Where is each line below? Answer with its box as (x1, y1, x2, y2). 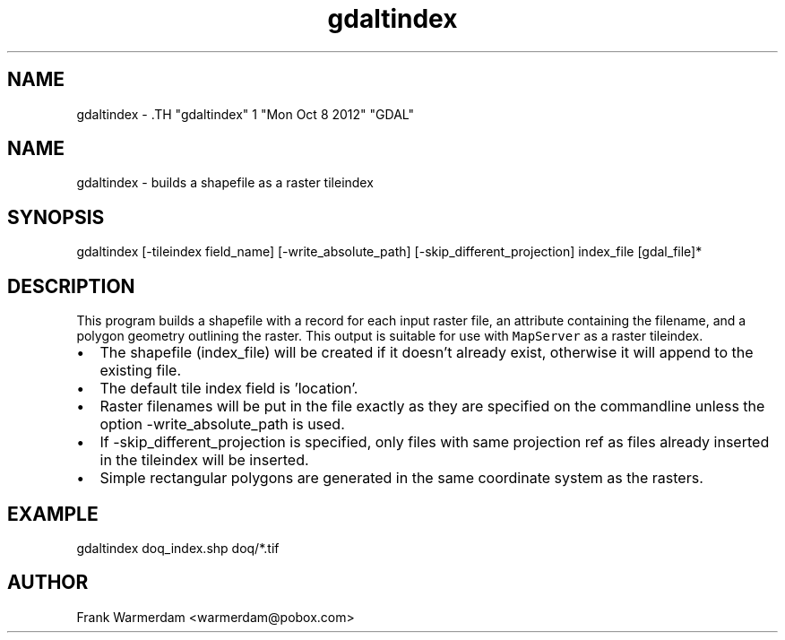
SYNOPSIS (7, 205, 105, 229)
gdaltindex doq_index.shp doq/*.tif (76, 540, 280, 556)
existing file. (99, 361, 182, 380)
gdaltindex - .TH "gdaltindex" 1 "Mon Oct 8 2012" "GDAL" (76, 106, 414, 122)
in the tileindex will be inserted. (99, 451, 309, 470)
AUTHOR (7, 571, 89, 594)
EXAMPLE (7, 502, 99, 525)
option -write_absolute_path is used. (99, 415, 345, 434)
